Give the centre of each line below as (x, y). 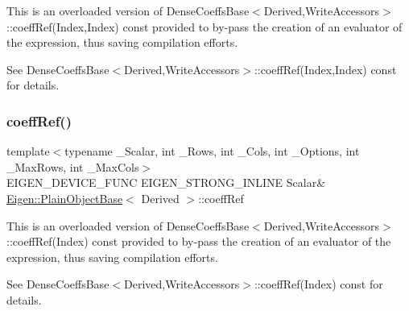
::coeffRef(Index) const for (318, 284)
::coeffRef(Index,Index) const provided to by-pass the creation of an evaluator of (204, 26)
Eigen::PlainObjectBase (65, 198)
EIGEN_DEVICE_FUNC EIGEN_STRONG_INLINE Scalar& (166, 182)
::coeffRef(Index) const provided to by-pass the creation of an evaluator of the (199, 241)
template (28, 151)
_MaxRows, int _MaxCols (73, 166)
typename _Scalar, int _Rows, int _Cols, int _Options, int (212, 151)
